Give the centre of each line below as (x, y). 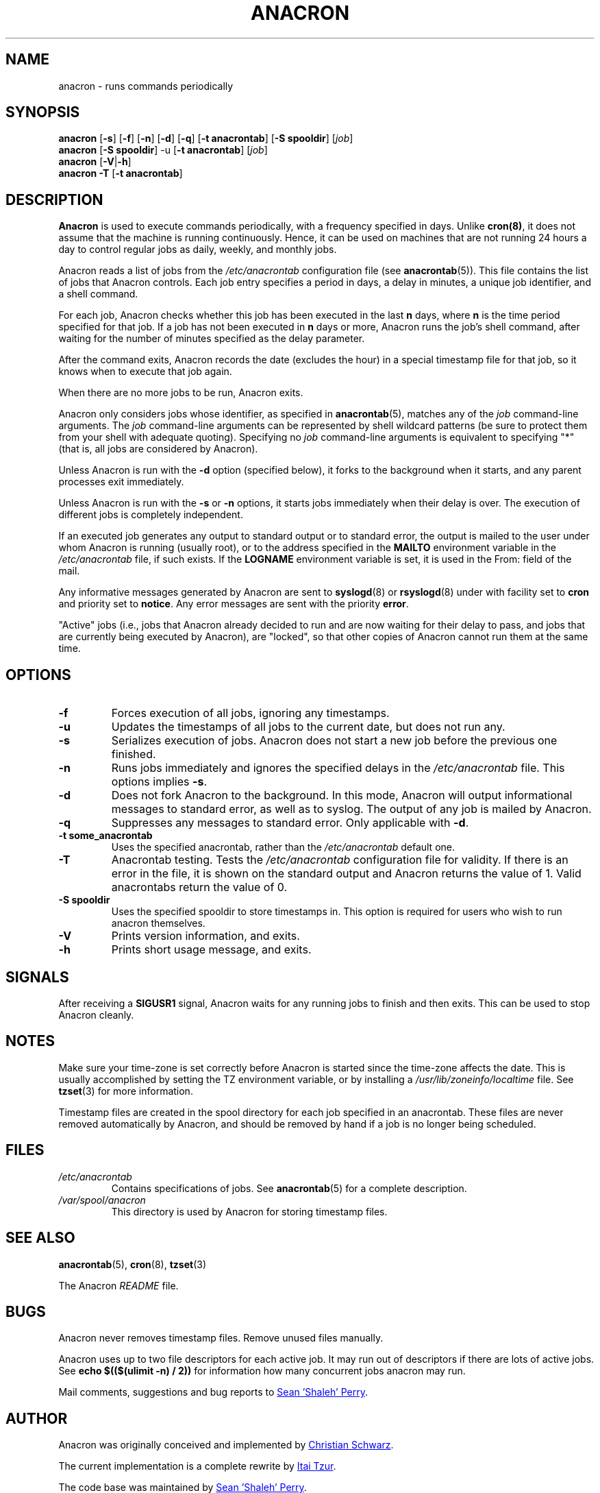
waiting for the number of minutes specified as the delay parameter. (212, 339)
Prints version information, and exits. (205, 936)
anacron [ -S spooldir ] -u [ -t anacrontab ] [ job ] (163, 150)
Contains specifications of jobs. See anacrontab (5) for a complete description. (289, 1188)
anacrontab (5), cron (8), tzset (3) (133, 1264)
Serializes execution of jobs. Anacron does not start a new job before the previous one (334, 741)
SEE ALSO (40, 1238)
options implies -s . (159, 782)
